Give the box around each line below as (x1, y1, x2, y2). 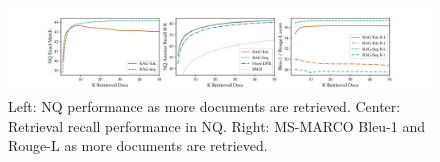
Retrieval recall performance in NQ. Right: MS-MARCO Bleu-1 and (8, 115, 426, 136)
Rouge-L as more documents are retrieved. (8, 135, 268, 156)
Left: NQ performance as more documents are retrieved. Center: (8, 96, 401, 117)
